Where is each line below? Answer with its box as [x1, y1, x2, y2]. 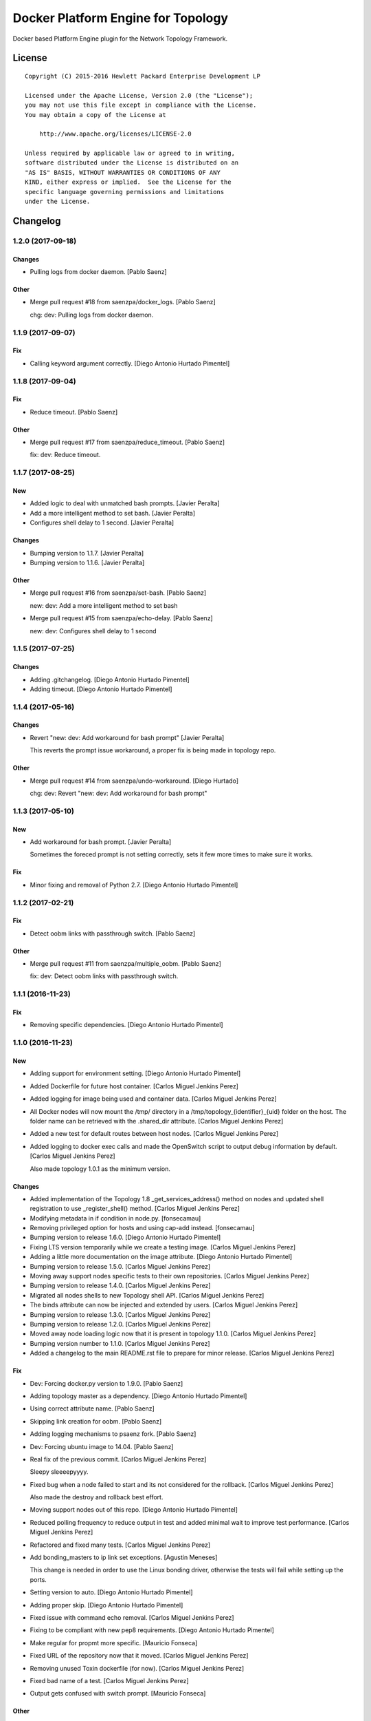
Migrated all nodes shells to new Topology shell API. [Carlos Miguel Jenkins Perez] [30, 1291, 265, 1299]
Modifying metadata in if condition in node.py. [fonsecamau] [30, 1214, 201, 1222]
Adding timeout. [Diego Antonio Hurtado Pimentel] [30, 685, 172, 693]
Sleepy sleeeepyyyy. [30, 1468, 89, 1476]
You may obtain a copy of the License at [25, 111, 166, 118]
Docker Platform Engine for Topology [12, 10, 229, 25]
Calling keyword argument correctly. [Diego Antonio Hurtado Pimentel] [30, 359, 230, 368]
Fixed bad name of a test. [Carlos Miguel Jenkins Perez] [30, 1676, 189, 1685]
